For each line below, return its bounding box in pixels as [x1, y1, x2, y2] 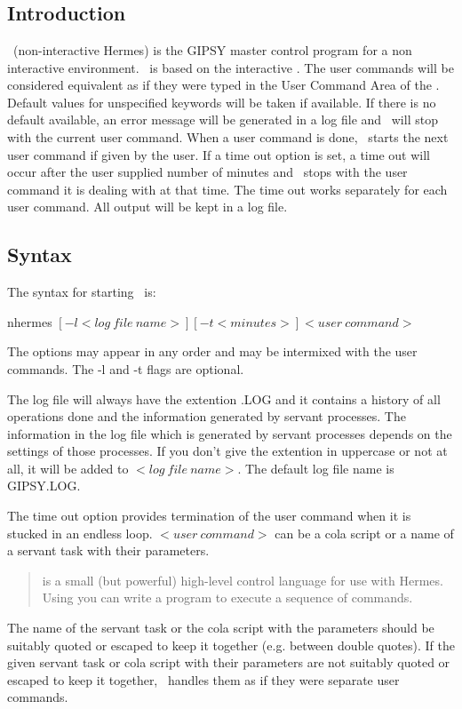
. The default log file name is [237, 458, 394, 477]
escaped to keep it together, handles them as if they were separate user [7, 670, 400, 689]
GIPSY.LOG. [7, 476, 81, 495]
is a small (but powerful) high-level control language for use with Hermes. [42, 570, 443, 589]
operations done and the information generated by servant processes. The [7, 407, 406, 426]
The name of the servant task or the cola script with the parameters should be [7, 618, 434, 637]
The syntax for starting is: [7, 283, 156, 301]
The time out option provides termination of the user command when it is [7, 506, 411, 525]
